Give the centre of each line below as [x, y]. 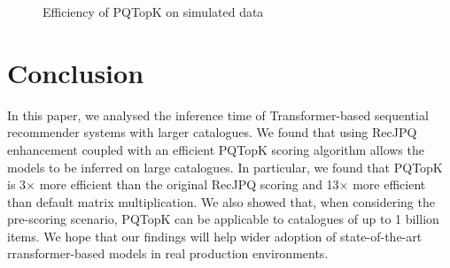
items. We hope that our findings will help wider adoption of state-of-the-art [215, 236]
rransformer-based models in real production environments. [168, 253]
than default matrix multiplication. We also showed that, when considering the [221, 201]
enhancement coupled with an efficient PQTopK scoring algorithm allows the [216, 149]
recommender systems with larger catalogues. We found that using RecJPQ [212, 132]
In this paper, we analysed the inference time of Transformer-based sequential [218, 115]
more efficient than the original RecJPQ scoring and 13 [189, 184]
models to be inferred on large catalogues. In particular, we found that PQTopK [225, 167]
